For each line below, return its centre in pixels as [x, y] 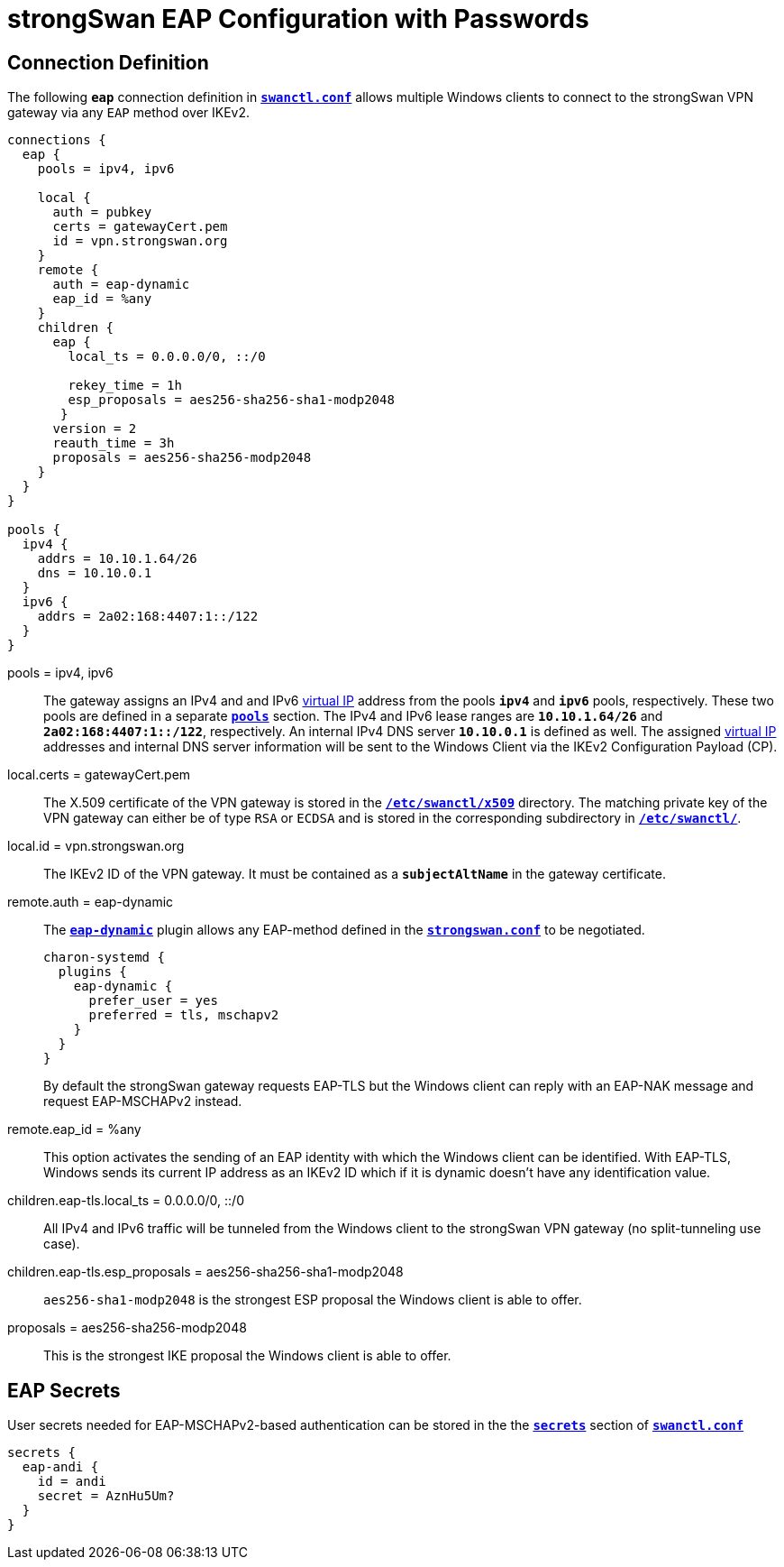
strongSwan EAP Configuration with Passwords [298, 19]
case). [62, 1244]
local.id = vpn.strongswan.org [96, 846]
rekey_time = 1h [125, 386]
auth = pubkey [102, 212]
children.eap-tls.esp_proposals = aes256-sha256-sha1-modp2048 [205, 1272]
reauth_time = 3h [114, 443]
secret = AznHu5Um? [106, 1496]
